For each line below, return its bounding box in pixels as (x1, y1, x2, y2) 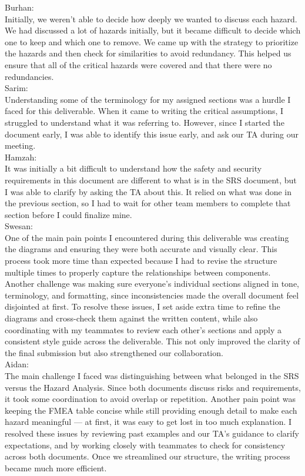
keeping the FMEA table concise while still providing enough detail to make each (5, 404, 297, 416)
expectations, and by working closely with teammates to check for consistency (5, 438, 286, 451)
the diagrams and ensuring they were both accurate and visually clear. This (5, 243, 277, 255)
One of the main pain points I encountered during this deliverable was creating (5, 231, 289, 243)
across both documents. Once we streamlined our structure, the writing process (5, 450, 290, 462)
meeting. (5, 139, 36, 152)
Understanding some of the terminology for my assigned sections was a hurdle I (5, 93, 291, 105)
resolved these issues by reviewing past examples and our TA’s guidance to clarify (5, 427, 299, 439)
